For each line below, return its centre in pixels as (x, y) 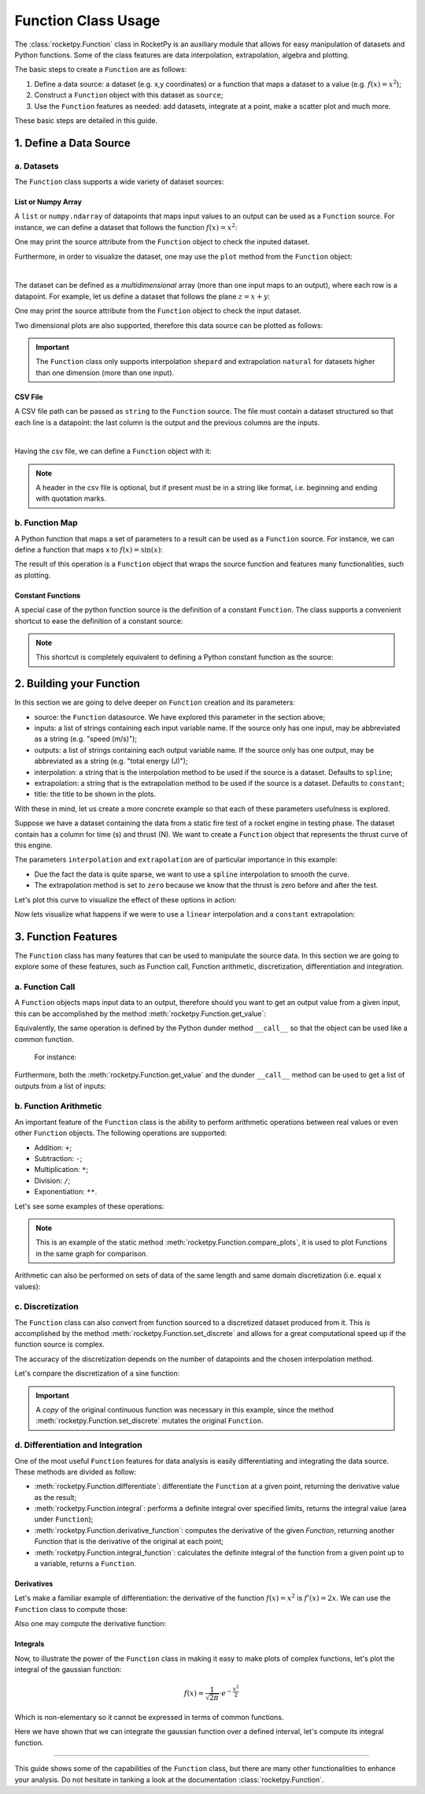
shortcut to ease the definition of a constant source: (99, 621)
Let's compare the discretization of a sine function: (97, 1373)
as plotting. (33, 575)
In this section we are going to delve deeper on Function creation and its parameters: (155, 702)
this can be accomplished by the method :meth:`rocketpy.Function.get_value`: (140, 1014)
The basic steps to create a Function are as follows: (101, 69)
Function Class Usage (87, 20)
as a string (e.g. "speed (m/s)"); (86, 739)
